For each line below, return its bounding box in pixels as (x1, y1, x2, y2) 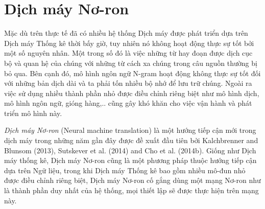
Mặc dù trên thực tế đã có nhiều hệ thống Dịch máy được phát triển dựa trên (4, 28, 248, 38)
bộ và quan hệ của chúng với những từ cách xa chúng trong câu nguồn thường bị (4, 57, 257, 68)
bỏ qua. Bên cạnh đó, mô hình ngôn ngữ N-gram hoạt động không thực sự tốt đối (4, 67, 261, 78)
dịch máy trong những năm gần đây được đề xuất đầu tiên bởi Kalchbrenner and (4, 135, 258, 146)
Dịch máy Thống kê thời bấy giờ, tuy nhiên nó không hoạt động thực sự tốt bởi (4, 37, 254, 48)
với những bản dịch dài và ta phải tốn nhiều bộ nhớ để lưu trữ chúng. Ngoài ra (4, 78, 252, 88)
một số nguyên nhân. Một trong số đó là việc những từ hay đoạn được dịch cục (4, 48, 253, 58)
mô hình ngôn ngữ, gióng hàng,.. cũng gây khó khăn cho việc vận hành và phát (4, 98, 252, 108)
